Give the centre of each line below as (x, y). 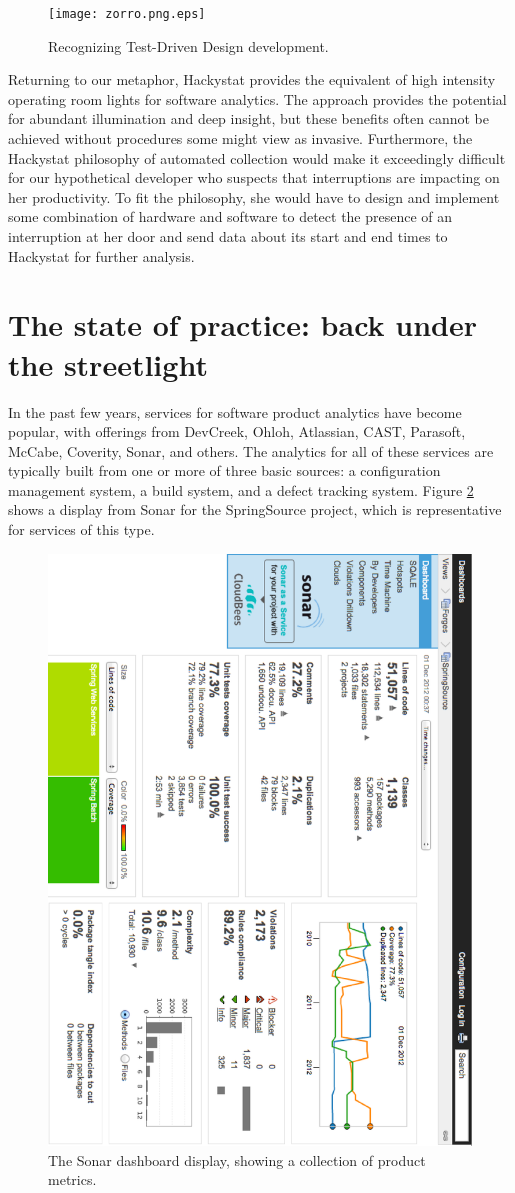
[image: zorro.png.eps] (127, 14)
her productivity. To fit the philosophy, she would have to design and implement (254, 196)
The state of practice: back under (242, 324)
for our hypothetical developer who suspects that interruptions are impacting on (254, 177)
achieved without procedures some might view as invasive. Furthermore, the (240, 138)
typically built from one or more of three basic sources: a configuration (224, 470)
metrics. (72, 1179)
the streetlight (108, 363)
